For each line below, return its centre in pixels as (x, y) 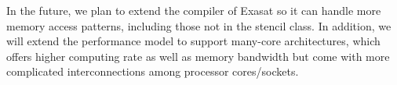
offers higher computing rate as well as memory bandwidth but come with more (198, 56)
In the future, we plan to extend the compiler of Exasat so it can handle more (194, 10)
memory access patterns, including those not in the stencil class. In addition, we (199, 25)
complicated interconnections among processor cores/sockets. (153, 71)
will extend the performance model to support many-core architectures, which (193, 41)
